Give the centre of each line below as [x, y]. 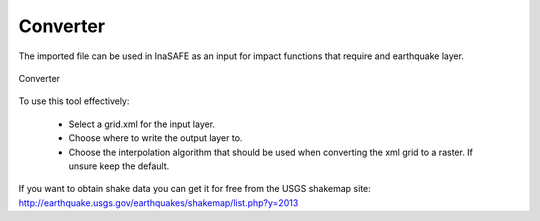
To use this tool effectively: [74, 101]
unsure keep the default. [119, 166]
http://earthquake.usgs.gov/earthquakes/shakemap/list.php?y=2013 [158, 202]
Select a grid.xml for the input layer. [141, 124]
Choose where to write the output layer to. [155, 138]
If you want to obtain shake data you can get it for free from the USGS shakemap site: [195, 189]
